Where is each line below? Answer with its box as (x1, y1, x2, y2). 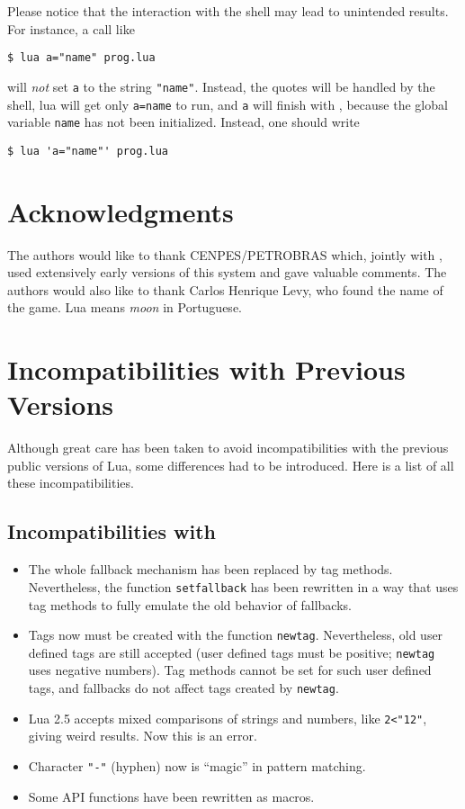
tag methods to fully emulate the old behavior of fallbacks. (28, 595, 352, 614)
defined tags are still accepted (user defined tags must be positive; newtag (28, 643, 435, 661)
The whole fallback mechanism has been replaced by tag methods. (28, 560, 393, 579)
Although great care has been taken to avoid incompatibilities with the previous (7, 438, 449, 457)
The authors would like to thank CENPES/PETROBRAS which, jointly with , (7, 245, 443, 264)
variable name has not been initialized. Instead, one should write (7, 112, 360, 131)
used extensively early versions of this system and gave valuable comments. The (7, 263, 447, 282)
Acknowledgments (7, 193, 234, 229)
